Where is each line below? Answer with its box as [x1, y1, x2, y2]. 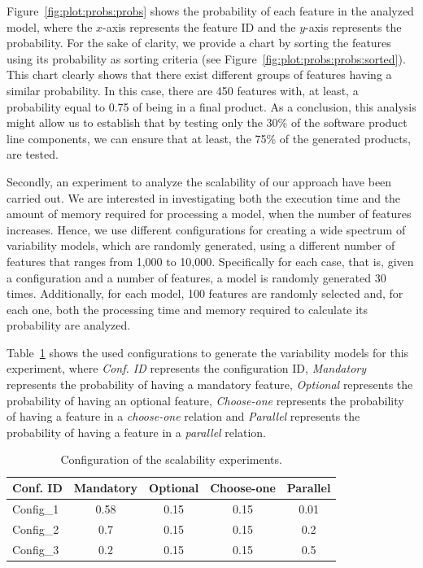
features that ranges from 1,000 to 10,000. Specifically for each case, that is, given [7, 252, 414, 269]
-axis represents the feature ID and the [102, 18, 296, 35]
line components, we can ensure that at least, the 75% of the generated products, [7, 129, 411, 146]
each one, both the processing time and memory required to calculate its [7, 300, 368, 317]
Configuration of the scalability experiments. [60, 451, 282, 468]
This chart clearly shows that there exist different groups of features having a [7, 66, 392, 83]
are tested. [7, 146, 59, 163]
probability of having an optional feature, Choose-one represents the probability [7, 391, 404, 409]
